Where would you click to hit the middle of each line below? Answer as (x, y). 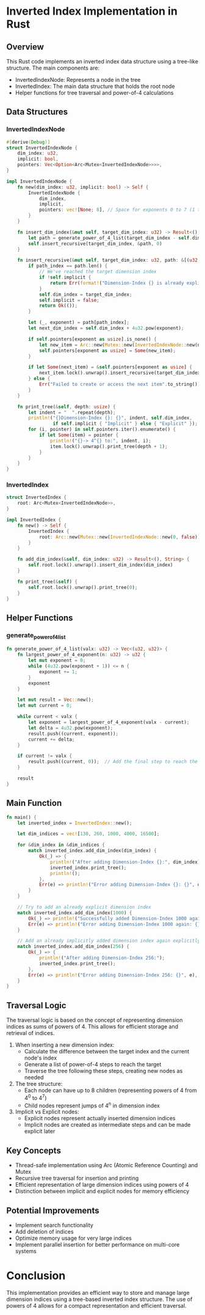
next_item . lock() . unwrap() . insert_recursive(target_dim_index (120, 373)
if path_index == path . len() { (68, 266)
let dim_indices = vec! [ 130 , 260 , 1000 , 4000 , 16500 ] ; (88, 834)
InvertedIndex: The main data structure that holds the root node (95, 86)
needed (34, 1077)
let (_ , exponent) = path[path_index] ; (79, 323)
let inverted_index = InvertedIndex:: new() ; (75, 823)
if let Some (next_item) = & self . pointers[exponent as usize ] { (110, 367)
